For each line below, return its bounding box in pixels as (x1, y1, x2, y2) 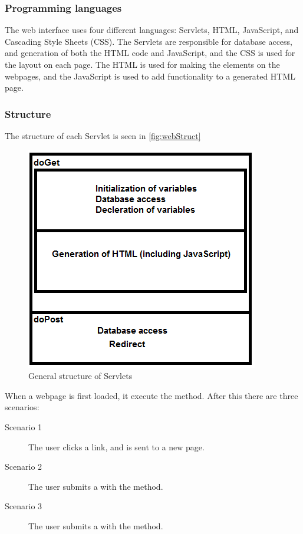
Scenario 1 (5, 420, 42, 433)
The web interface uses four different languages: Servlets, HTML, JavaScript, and (5, 24, 299, 36)
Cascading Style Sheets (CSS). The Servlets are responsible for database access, (5, 35, 293, 47)
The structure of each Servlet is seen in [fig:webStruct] (5, 130, 201, 141)
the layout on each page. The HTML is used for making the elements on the (5, 58, 280, 70)
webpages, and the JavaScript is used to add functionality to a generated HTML (5, 70, 296, 82)
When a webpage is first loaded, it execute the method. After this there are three (5, 389, 298, 401)
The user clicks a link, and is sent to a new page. (28, 440, 205, 453)
